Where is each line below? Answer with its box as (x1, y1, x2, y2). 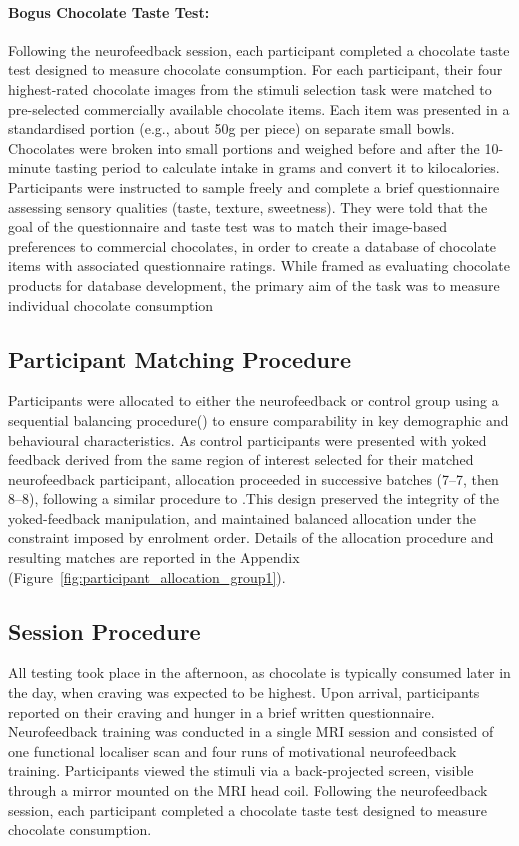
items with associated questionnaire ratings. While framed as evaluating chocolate (8, 255, 510, 276)
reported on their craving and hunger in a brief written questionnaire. (8, 701, 435, 722)
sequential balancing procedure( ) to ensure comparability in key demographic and (8, 409, 509, 430)
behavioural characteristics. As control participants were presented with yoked (8, 429, 487, 450)
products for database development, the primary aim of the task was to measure (8, 274, 500, 295)
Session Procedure (8, 615, 201, 646)
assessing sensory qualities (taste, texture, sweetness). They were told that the (8, 196, 488, 217)
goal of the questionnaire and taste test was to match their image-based (8, 216, 448, 237)
